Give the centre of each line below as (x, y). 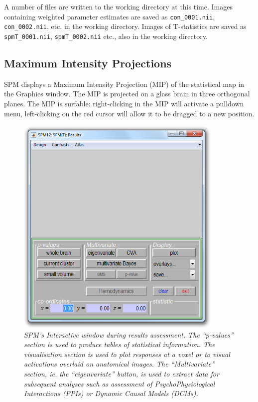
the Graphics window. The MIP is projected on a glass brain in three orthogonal (127, 94)
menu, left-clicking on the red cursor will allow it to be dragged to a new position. (129, 113)
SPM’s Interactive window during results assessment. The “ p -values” (129, 334)
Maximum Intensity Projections (88, 63)
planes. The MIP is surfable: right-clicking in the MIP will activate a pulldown (124, 103)
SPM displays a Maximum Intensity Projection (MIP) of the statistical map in (124, 84)
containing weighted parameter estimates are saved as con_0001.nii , (110, 16)
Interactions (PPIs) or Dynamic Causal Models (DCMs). (111, 393)
